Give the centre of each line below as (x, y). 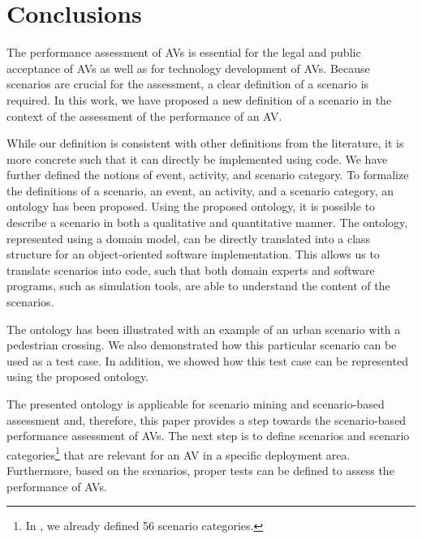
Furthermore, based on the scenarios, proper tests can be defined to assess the (200, 471)
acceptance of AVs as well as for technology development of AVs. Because (188, 68)
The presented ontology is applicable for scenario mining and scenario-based (196, 404)
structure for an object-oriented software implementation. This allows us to (193, 254)
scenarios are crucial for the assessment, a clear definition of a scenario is (188, 84)
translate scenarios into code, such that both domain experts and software (191, 269)
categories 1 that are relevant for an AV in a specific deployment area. (179, 453)
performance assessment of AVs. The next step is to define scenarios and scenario (208, 436)
